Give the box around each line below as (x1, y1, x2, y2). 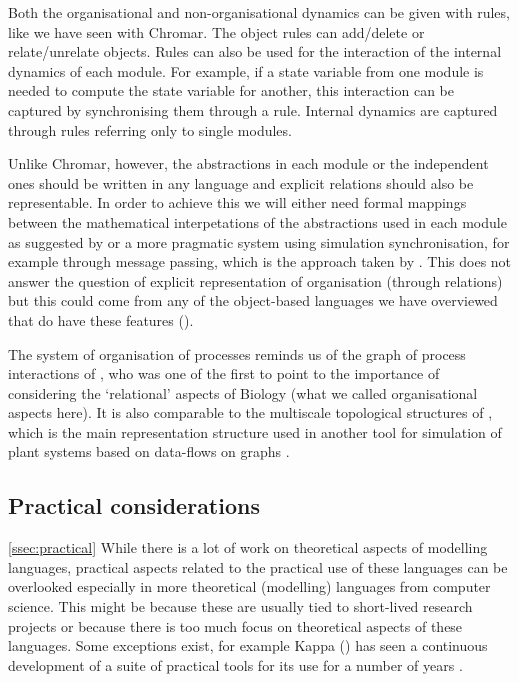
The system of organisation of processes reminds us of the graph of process (8, 343, 466, 364)
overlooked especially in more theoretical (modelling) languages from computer (8, 576, 491, 597)
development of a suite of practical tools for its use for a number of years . (8, 654, 463, 675)
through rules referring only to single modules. (8, 119, 292, 140)
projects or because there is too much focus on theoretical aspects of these (8, 615, 463, 636)
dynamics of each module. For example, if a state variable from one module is (8, 60, 484, 81)
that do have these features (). (8, 309, 194, 330)
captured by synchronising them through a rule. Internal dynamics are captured (8, 99, 498, 120)
